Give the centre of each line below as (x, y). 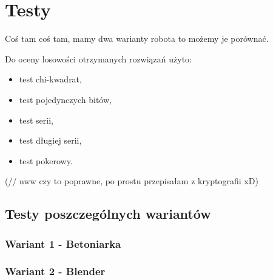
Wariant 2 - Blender (55, 271)
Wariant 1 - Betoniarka (63, 243)
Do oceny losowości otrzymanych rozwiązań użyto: (98, 58)
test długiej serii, (50, 140)
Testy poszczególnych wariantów (108, 214)
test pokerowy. (46, 160)
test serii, (36, 120)
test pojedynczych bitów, (65, 99)
